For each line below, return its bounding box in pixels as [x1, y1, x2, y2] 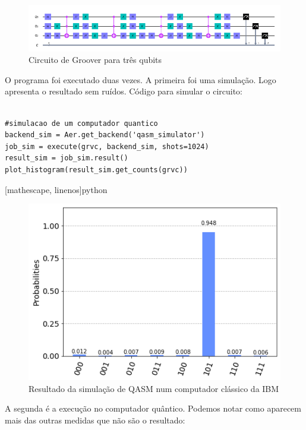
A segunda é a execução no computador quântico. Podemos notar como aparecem [5, 402, 301, 415]
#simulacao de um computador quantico [5, 119, 158, 128]
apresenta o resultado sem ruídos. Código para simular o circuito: [5, 85, 243, 97]
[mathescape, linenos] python [5, 183, 108, 195]
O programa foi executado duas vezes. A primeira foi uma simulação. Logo [5, 73, 276, 86]
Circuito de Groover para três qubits [29, 53, 162, 66]
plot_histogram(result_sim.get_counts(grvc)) [5, 165, 188, 174]
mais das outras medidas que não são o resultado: [5, 413, 185, 426]
